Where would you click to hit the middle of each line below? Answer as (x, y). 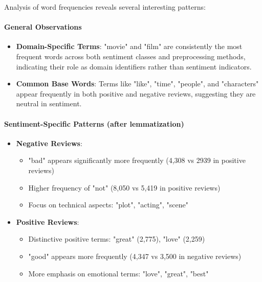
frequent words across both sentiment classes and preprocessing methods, (131, 56)
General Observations (43, 27)
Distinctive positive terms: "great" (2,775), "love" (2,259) (117, 239)
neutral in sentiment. (49, 103)
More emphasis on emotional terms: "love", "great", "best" (118, 273)
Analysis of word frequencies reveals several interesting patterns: (105, 7)
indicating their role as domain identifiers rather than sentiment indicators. (134, 66)
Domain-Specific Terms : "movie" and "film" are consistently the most (129, 46)
